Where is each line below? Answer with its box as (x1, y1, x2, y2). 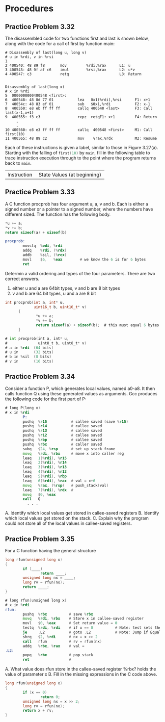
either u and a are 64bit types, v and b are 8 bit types (12, 285, 120, 291)
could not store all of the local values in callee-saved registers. (5, 520, 132, 526)
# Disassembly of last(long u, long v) (5, 50, 87, 55)
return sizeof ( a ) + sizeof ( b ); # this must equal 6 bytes (36, 323, 160, 328)
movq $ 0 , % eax (23, 492, 56, 497)
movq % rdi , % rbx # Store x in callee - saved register (23, 616, 144, 621)
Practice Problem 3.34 (5, 372, 75, 381)
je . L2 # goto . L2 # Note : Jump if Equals (23, 630, 164, 635)
